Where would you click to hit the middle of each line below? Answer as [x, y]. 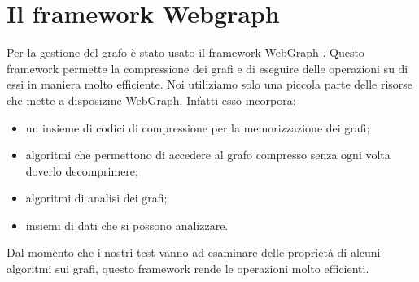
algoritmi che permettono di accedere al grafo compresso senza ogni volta [208, 155]
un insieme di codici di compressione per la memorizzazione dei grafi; [198, 127]
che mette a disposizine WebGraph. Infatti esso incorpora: [151, 100]
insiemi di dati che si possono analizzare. [127, 225]
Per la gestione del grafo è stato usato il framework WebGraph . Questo [185, 52]
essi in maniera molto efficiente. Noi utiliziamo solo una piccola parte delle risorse [210, 84]
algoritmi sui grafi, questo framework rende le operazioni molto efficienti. [188, 269]
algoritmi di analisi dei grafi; [96, 198]
